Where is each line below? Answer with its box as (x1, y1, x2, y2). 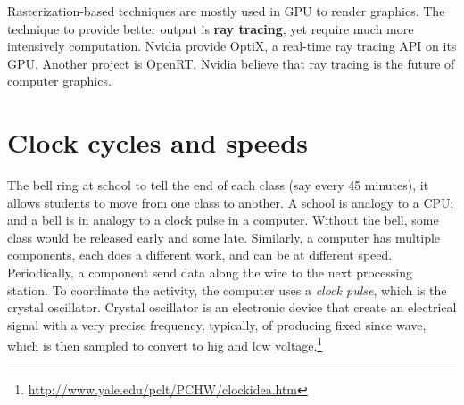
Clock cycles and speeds (7, 124, 308, 161)
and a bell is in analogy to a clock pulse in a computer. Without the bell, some (7, 211, 439, 229)
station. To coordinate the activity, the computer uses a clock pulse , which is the (7, 280, 447, 299)
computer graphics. (7, 71, 112, 90)
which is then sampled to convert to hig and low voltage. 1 (7, 334, 323, 355)
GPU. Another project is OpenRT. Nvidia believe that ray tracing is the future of (7, 54, 455, 72)
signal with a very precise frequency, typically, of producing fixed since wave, (7, 315, 427, 334)
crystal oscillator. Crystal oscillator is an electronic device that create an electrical (7, 298, 457, 317)
